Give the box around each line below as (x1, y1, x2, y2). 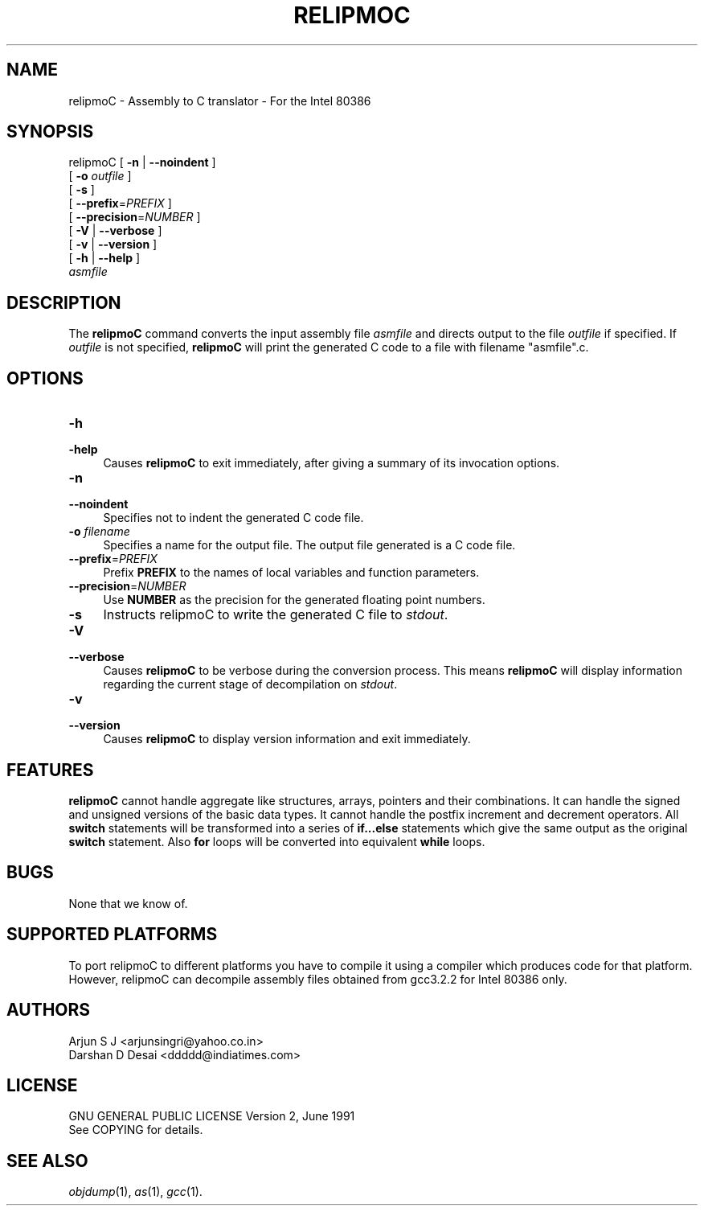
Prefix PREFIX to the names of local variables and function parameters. (103, 565, 480, 580)
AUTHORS (6, 1000, 91, 1021)
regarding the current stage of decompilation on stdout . (103, 677, 398, 692)
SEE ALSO (6, 1150, 88, 1171)
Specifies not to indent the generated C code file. (103, 511, 364, 525)
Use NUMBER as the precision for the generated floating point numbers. (103, 593, 485, 607)
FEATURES (6, 759, 94, 780)
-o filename (68, 524, 130, 539)
